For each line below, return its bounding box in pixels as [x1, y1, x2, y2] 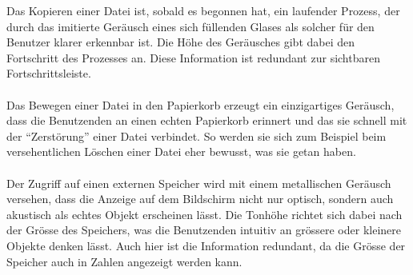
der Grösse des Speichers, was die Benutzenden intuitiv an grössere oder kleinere [6, 221, 402, 238]
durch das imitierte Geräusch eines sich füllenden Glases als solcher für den [6, 18, 375, 34]
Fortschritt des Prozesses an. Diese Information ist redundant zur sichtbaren [6, 49, 380, 66]
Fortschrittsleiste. [6, 65, 91, 82]
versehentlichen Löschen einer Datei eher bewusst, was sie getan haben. [6, 143, 356, 160]
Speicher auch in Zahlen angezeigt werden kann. [6, 253, 243, 269]
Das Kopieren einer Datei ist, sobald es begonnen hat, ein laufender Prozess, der [6, 2, 400, 18]
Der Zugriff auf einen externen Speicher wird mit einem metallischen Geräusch [6, 174, 391, 191]
